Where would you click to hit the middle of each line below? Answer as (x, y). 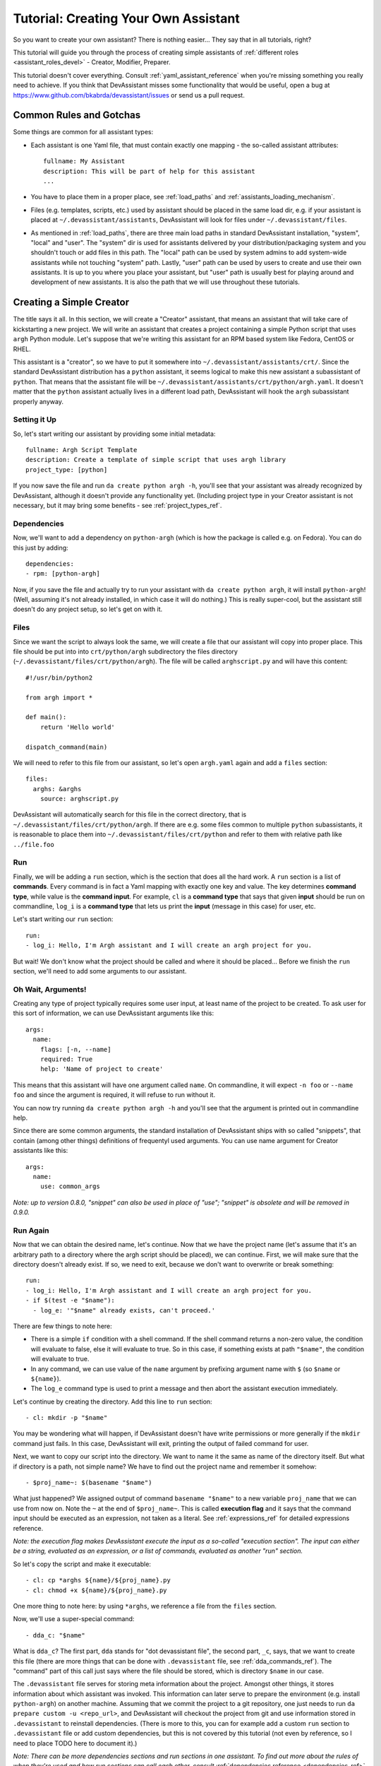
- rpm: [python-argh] (63, 574)
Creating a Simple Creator (71, 303)
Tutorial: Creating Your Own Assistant (126, 18)
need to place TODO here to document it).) (75, 1743)
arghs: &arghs (57, 789)
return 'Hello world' (78, 727)
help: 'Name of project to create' (102, 1069)
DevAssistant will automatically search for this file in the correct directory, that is (130, 814)
